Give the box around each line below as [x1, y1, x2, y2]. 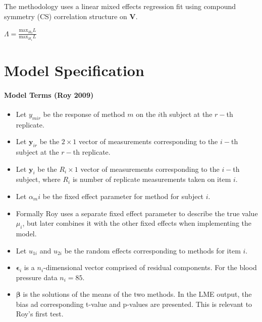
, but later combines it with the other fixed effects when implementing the [22, 218, 252, 228]
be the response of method [43, 108, 125, 119]
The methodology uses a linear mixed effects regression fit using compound [4, 1, 236, 11]
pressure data [16, 272, 58, 282]
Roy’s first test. [16, 308, 64, 319]
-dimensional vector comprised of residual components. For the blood [43, 262, 257, 273]
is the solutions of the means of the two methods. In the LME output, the [23, 289, 252, 299]
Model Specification [4, 59, 144, 80]
